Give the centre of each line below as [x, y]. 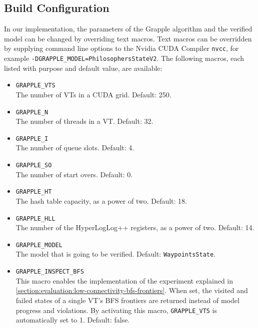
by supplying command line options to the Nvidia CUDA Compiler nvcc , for [121, 48]
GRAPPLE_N [32, 112]
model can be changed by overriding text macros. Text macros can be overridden [128, 38]
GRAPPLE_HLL [35, 218]
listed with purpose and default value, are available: [83, 68]
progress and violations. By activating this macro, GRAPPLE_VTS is [116, 310]
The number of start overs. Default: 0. [74, 174]
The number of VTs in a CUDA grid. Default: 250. [93, 94]
